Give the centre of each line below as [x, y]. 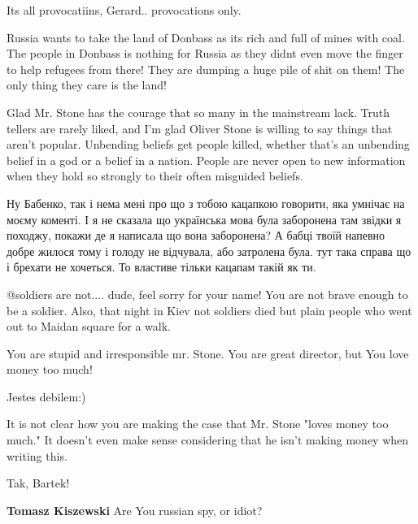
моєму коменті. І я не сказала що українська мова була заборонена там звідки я [204, 219]
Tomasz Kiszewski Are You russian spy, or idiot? [135, 510]
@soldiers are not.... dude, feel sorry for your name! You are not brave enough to [207, 294]
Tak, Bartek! [38, 483]
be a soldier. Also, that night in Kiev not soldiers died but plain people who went [209, 310]
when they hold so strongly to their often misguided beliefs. [155, 176]
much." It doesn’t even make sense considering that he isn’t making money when [208, 440]
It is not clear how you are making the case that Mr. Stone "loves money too [198, 424]
